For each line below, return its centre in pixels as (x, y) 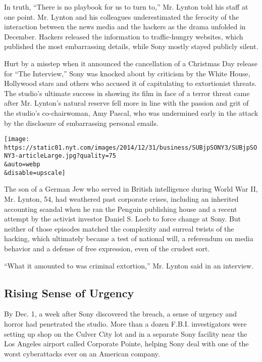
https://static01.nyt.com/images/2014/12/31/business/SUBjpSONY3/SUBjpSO (131, 147)
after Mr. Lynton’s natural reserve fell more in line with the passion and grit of (126, 103)
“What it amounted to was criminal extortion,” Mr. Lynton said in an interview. (129, 265)
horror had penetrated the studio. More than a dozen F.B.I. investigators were (125, 323)
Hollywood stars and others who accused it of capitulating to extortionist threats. (130, 83)
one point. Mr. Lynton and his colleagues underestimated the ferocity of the (121, 16)
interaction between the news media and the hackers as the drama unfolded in (125, 27)
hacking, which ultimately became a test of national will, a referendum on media (129, 238)
